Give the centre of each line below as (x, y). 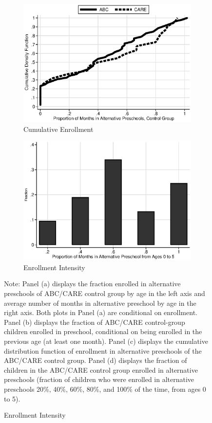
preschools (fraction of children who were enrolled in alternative (99, 379)
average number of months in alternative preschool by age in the (100, 303)
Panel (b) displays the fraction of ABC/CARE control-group (95, 322)
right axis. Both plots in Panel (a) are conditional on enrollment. (101, 312)
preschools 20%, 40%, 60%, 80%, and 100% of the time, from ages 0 (105, 389)
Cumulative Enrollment (58, 129)
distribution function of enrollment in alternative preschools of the (103, 350)
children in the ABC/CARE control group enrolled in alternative (101, 370)
